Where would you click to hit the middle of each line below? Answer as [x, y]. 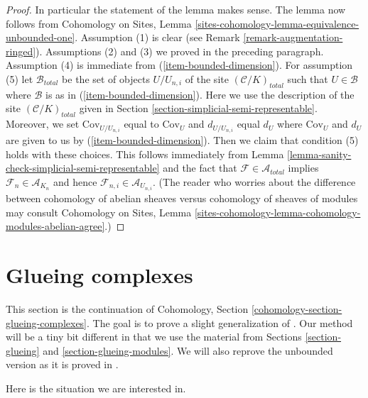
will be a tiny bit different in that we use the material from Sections [154, 337]
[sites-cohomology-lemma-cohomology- [277, 212]
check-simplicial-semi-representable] [83, 168]
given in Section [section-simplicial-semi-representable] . [198, 108]
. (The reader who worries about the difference [254, 182]
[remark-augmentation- [293, 37]
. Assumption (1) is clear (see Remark [157, 37]
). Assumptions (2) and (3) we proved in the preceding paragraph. [180, 51]
